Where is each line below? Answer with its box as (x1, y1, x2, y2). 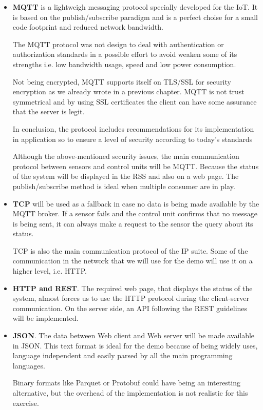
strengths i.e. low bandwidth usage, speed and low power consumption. (12, 58, 236, 69)
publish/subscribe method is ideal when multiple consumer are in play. (12, 180, 235, 191)
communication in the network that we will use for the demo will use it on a (12, 255, 253, 266)
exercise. (12, 397, 39, 408)
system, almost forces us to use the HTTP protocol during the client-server (12, 293, 249, 303)
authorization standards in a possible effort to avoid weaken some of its (12, 49, 237, 59)
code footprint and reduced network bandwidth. (12, 22, 163, 32)
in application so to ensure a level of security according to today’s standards (12, 133, 253, 144)
